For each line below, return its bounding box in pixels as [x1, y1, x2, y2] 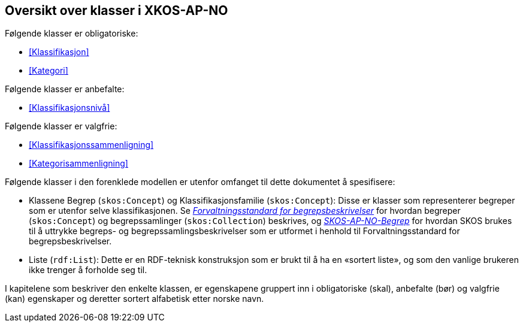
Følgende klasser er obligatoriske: [5, 28, 138, 39]
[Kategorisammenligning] [29, 158, 128, 169]
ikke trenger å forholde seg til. [29, 265, 147, 275]
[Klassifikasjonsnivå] [29, 102, 110, 113]
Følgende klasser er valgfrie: [5, 121, 117, 132]
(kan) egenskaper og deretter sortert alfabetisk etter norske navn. [5, 293, 264, 304]
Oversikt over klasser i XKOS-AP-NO [5, 3, 228, 18]
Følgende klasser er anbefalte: [5, 84, 125, 95]
